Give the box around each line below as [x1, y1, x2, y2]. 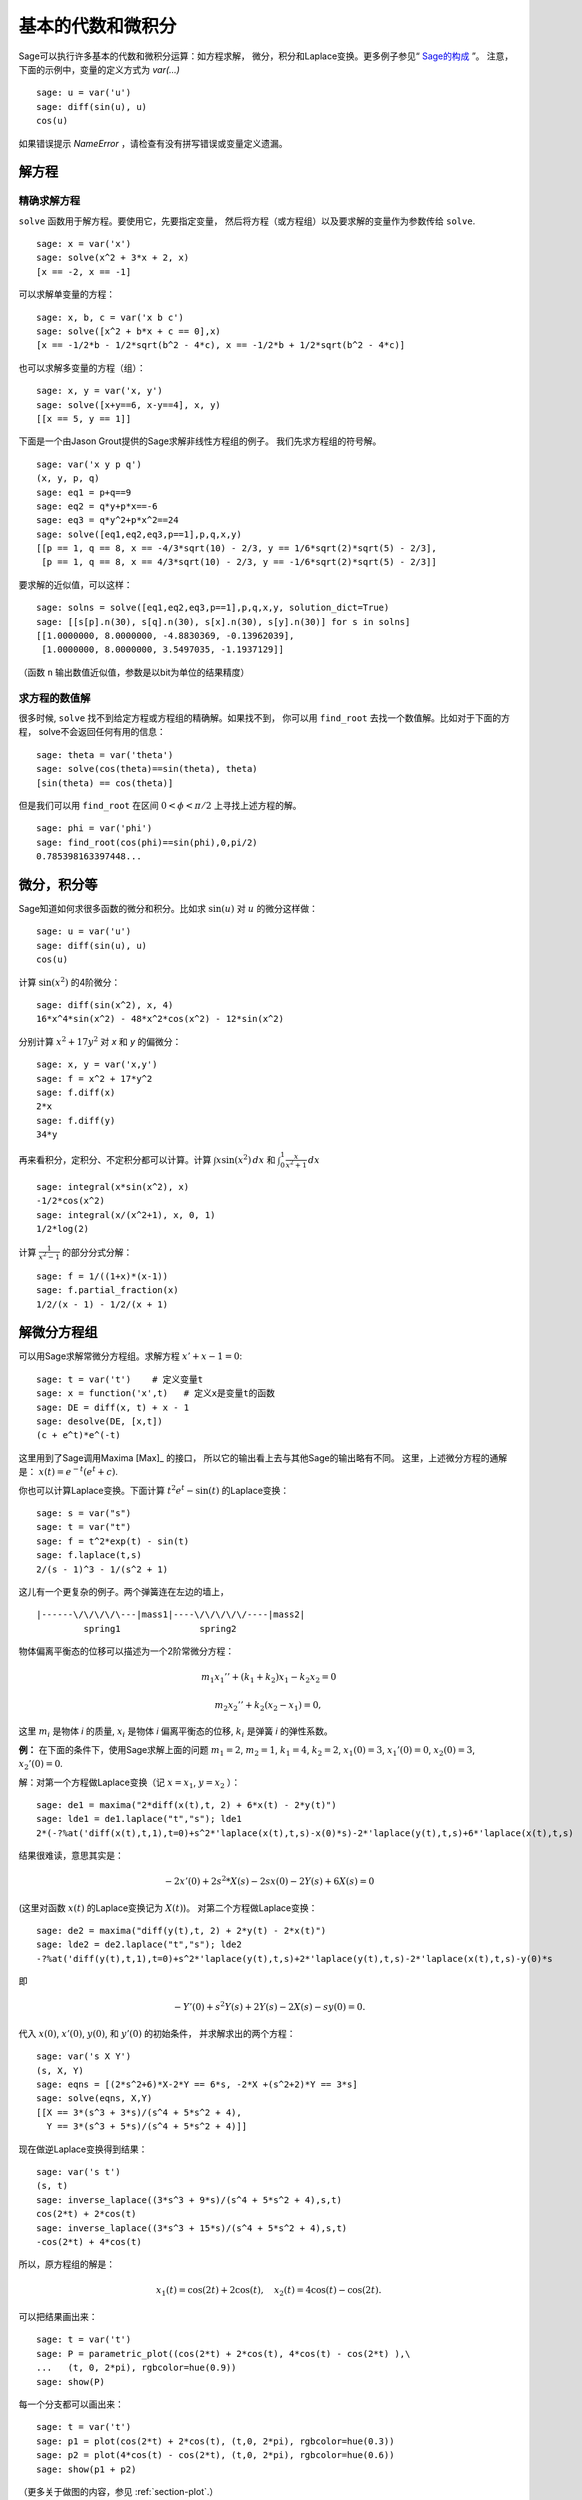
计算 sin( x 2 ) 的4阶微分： [18, 975, 121, 988]
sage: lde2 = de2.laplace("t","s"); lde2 [36, 1939, 242, 1950]
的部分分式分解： [61, 1246, 133, 1258]
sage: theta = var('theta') [36, 749, 174, 760]
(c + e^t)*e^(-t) [36, 1430, 121, 1441]
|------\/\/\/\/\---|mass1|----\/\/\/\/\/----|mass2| [36, 1609, 305, 1620]
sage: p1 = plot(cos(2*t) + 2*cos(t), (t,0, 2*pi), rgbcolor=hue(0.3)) [36, 2435, 395, 2447]
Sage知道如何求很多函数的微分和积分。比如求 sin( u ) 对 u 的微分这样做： [18, 902, 319, 914]
